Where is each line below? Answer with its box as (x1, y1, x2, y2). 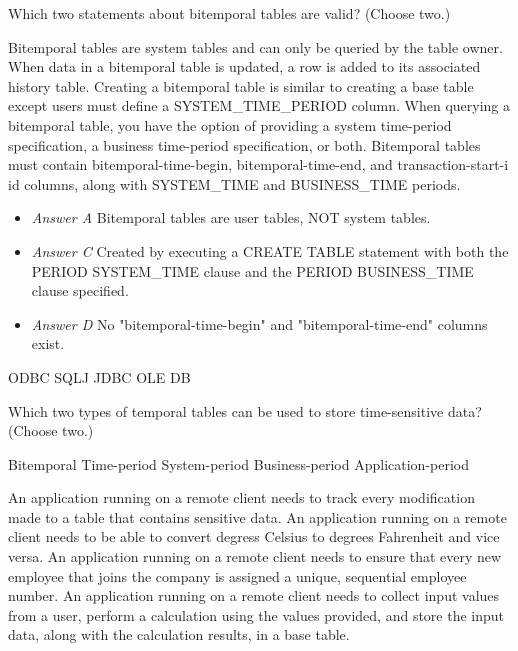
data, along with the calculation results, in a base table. (8, 624, 350, 645)
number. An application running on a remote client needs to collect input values (8, 585, 500, 606)
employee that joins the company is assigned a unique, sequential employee (8, 565, 467, 586)
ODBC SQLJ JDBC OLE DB (8, 366, 191, 387)
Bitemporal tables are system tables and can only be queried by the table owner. (8, 36, 503, 57)
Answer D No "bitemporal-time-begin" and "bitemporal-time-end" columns (31, 313, 488, 334)
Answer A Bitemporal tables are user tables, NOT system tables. (31, 207, 431, 228)
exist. (31, 333, 65, 354)
